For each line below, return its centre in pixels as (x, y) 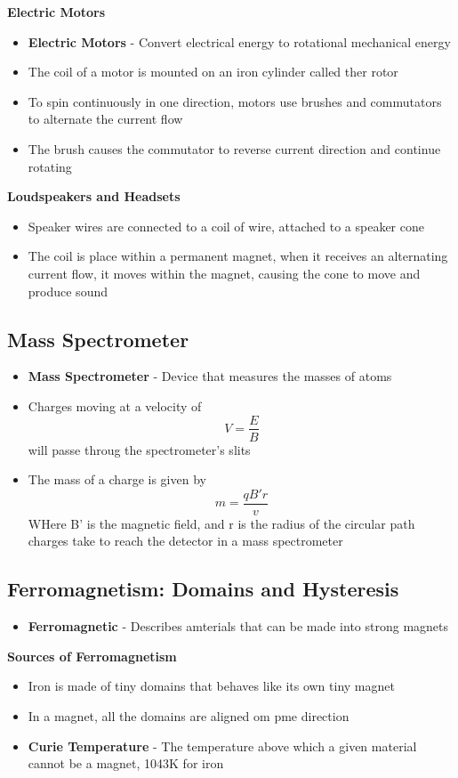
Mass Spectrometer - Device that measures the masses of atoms (210, 376)
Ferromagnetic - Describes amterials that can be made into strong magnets (238, 626)
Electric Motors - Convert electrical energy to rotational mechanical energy (239, 41)
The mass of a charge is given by (117, 479)
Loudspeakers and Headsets (94, 196)
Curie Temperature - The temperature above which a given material (222, 746)
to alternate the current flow (105, 119)
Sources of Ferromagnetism (92, 656)
